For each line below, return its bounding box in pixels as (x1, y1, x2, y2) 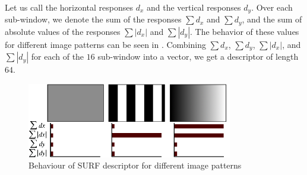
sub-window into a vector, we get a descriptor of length (97, 50, 299, 63)
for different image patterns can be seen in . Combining (5, 38, 206, 50)
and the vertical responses (147, 1, 241, 13)
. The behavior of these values (190, 25, 299, 37)
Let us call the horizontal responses (5, 1, 134, 13)
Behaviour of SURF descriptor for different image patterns (29, 159, 242, 171)
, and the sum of (242, 13, 302, 25)
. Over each (251, 1, 293, 13)
